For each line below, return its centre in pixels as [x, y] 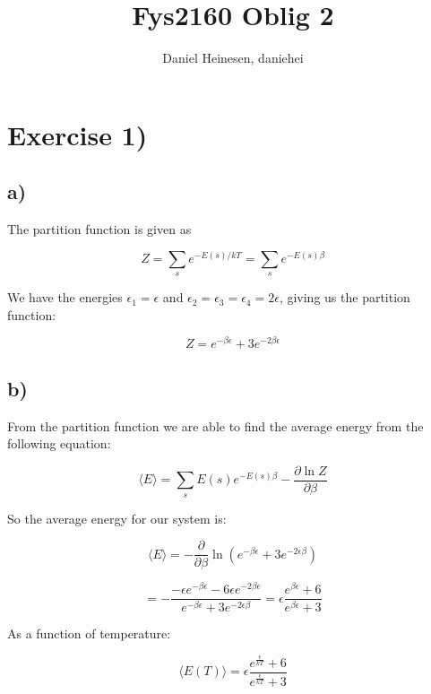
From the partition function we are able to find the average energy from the [215, 425]
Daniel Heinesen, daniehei [233, 58]
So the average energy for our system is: [117, 518]
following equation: [59, 443]
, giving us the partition [345, 297]
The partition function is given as [99, 229]
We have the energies [65, 297]
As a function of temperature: [89, 633]
